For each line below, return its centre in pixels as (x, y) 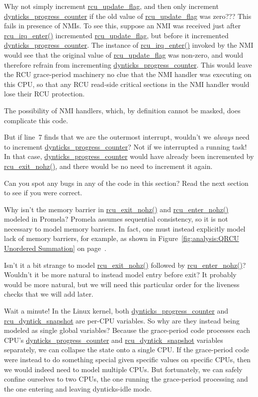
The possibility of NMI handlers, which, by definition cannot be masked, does (122, 110)
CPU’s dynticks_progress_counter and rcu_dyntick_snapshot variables (114, 340)
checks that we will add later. (49, 294)
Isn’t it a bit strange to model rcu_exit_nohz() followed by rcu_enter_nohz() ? (125, 265)
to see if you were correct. (43, 193)
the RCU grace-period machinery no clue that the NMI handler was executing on (128, 74)
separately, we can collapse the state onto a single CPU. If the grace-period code (127, 350)
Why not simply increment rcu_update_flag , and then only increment (111, 6)
